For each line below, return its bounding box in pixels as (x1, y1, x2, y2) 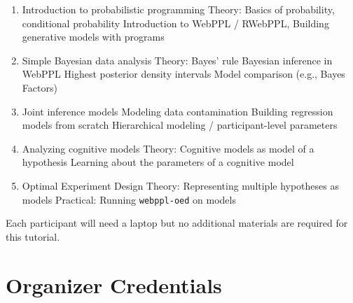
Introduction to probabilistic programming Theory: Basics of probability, (22, 2, 335, 16)
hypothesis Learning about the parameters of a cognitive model (22, 155, 294, 169)
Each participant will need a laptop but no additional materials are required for (6, 216, 348, 230)
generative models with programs (22, 29, 165, 44)
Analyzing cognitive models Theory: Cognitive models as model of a (22, 141, 314, 155)
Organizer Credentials (6, 270, 222, 299)
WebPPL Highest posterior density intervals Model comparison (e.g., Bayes (22, 66, 345, 81)
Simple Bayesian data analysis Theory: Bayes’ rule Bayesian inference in (22, 52, 333, 67)
